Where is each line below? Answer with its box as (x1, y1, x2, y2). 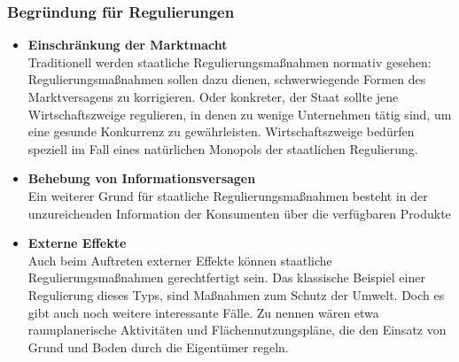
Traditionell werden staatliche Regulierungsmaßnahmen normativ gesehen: (27, 52, 432, 71)
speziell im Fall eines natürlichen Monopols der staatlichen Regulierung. (27, 139, 418, 158)
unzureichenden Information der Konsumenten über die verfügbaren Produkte (27, 204, 451, 222)
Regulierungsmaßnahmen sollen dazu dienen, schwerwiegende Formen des (27, 70, 426, 89)
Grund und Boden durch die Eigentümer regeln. (27, 337, 289, 356)
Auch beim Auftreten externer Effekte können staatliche (27, 250, 332, 269)
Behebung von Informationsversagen (27, 169, 256, 188)
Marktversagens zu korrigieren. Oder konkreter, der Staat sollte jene (27, 88, 399, 105)
